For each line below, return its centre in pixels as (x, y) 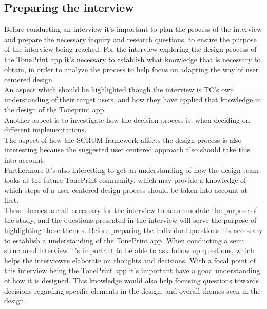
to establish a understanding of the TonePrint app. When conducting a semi (124, 240)
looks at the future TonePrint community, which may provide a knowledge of (125, 180)
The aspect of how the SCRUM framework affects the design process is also (123, 139)
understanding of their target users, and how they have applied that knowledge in (133, 99)
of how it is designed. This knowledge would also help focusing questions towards (132, 281)
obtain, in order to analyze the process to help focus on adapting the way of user (131, 69)
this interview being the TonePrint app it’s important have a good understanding (132, 270)
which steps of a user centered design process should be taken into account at (126, 190)
